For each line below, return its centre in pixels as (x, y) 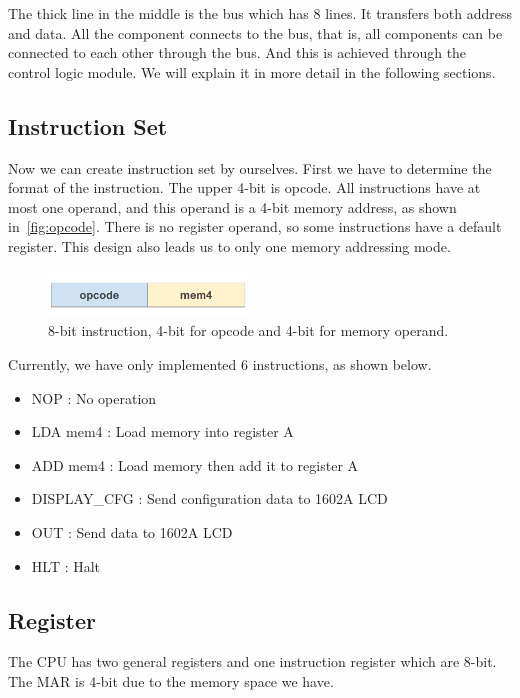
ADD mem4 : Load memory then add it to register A (195, 464)
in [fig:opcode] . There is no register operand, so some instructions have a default (255, 226)
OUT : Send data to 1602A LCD (132, 532)
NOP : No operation (94, 397)
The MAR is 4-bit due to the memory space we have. (171, 681)
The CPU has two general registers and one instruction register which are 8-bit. (252, 661)
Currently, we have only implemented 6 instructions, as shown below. (220, 364)
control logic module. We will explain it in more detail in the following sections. (252, 71)
